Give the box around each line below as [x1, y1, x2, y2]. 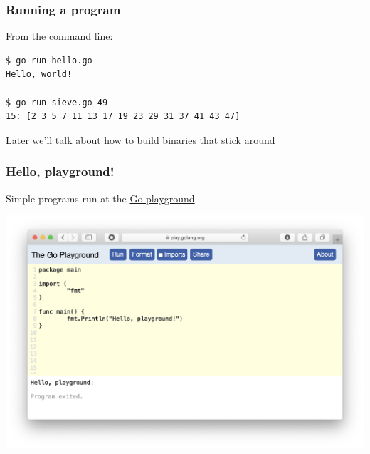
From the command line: [6, 29, 113, 43]
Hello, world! [6, 69, 73, 80]
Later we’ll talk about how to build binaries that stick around [6, 132, 275, 147]
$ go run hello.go [6, 55, 92, 66]
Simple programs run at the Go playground [6, 190, 195, 205]
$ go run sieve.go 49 [6, 97, 108, 108]
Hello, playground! [6, 162, 115, 180]
